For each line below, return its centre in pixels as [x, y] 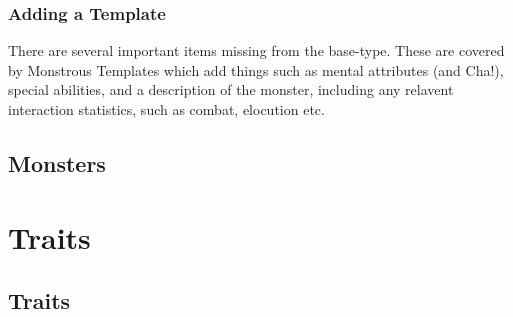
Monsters [57, 162]
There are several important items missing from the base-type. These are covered [256, 50]
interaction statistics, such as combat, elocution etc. [166, 109]
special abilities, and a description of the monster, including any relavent [231, 89]
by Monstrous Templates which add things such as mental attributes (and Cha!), [256, 69]
